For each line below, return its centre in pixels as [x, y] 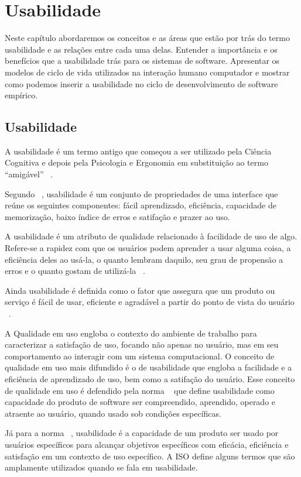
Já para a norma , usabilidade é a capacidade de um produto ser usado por [142, 433]
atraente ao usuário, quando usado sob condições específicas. [113, 413]
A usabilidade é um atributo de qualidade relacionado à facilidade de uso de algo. [151, 236]
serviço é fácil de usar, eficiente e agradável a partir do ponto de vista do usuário [150, 302]
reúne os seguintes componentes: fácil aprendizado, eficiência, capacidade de [141, 205]
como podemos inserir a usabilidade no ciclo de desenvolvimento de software [141, 83]
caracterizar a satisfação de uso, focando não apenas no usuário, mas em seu [142, 344]
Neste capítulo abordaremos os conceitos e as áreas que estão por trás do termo [147, 38]
